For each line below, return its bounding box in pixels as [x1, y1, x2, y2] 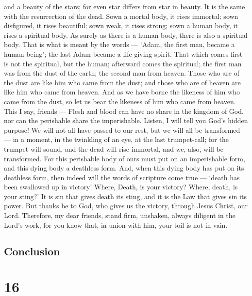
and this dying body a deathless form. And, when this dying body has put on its [4, 163, 244, 173]
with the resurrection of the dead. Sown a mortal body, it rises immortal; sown [4, 11, 238, 21]
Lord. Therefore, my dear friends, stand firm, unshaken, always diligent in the [4, 210, 235, 220]
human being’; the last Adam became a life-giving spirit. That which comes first [4, 48, 243, 59]
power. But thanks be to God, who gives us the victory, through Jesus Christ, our [4, 201, 248, 211]
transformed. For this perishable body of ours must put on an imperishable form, [4, 153, 245, 163]
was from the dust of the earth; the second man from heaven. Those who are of [4, 68, 239, 78]
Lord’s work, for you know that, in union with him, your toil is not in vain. [4, 219, 228, 230]
